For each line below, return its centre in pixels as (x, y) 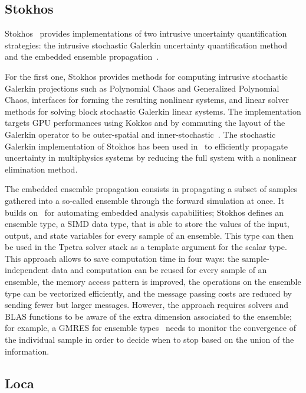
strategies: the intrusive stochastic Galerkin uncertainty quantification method (146, 45)
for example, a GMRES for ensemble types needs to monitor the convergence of (150, 328)
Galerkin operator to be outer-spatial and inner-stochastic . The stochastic (140, 134)
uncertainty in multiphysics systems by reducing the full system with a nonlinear (151, 157)
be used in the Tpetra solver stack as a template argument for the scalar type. (146, 247)
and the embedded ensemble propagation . (82, 56)
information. (27, 351)
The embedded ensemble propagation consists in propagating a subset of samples (151, 189)
